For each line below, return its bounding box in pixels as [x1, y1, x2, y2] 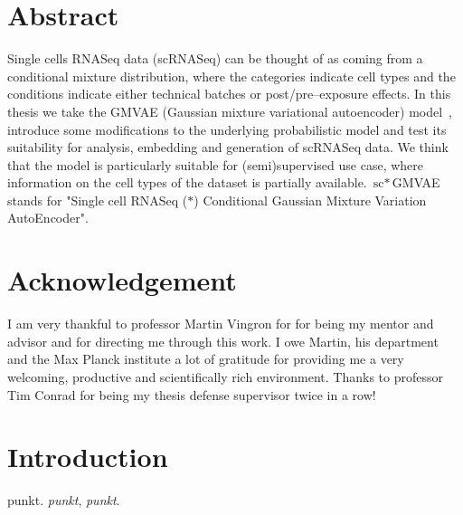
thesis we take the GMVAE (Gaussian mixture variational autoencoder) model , [7, 101, 453, 120]
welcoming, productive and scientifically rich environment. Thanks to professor [7, 367, 443, 386]
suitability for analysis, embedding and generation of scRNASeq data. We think [7, 138, 449, 157]
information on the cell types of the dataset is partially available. [7, 173, 367, 192]
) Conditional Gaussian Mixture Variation [194, 190, 427, 209]
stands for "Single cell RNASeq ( [7, 190, 188, 209]
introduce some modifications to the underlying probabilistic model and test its [7, 119, 447, 138]
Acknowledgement [7, 262, 237, 299]
